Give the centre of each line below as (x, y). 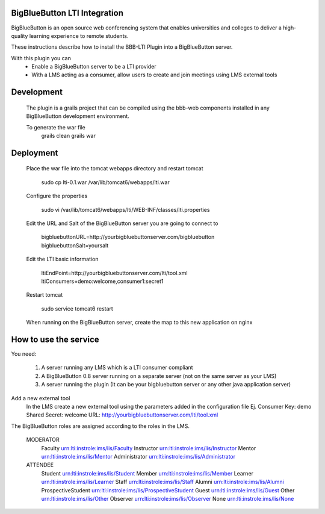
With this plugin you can (41, 58)
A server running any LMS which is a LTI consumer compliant (117, 368)
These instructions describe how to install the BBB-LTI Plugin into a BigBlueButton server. (122, 47)
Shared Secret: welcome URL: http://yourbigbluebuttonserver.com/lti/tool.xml (122, 415)
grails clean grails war (68, 136)
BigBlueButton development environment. (78, 116)
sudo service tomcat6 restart (77, 308)
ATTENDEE (40, 465)
